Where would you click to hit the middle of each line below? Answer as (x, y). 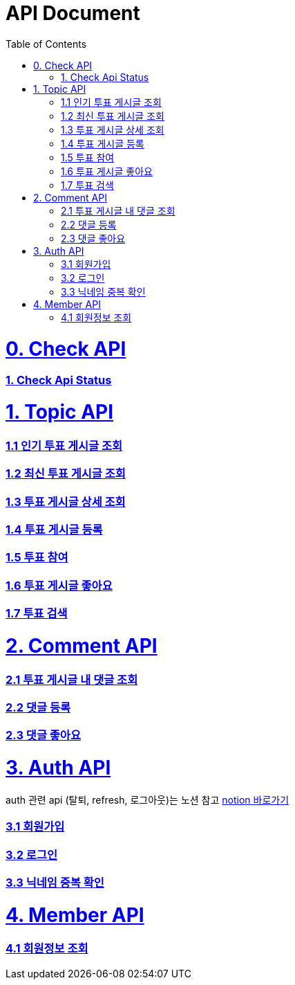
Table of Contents (46, 44)
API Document (73, 13)
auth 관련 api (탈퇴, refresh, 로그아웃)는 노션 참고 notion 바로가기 (147, 799)
